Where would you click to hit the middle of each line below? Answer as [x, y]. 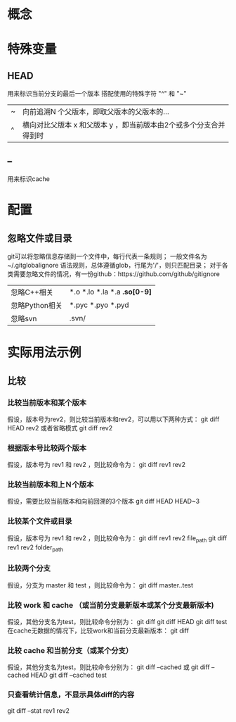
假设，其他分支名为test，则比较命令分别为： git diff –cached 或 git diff [109, 667]
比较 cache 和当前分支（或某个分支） [70, 650]
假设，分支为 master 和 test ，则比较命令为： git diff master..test [100, 585]
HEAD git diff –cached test [69, 675]
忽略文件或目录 [40, 238]
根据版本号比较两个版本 [47, 448]
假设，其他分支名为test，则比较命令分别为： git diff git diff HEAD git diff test [117, 621]
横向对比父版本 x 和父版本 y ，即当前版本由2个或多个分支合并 [124, 125]
